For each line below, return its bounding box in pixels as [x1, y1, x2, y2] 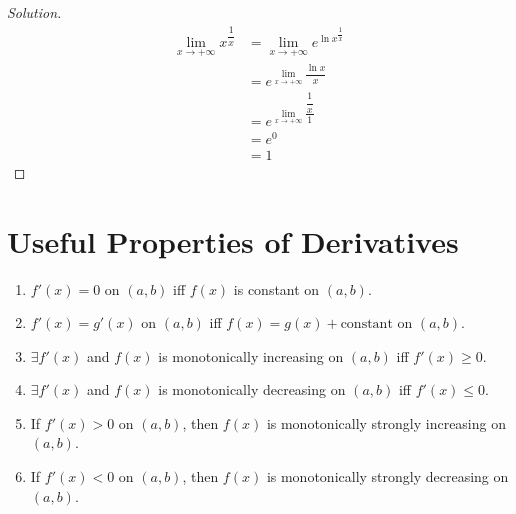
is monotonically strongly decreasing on [266, 466, 509, 487]
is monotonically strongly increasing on [266, 412, 506, 433]
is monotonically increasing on [158, 345, 344, 366]
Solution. [7, 2, 62, 22]
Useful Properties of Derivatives [7, 220, 459, 261]
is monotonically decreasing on [158, 379, 346, 400]
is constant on [233, 278, 320, 299]
